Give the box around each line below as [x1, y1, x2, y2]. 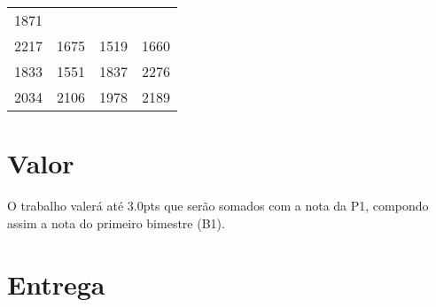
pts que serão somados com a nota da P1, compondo [143, 196, 429, 215]
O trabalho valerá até [7, 196, 124, 215]
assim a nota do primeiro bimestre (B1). [7, 213, 225, 232]
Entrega [7, 265, 105, 302]
